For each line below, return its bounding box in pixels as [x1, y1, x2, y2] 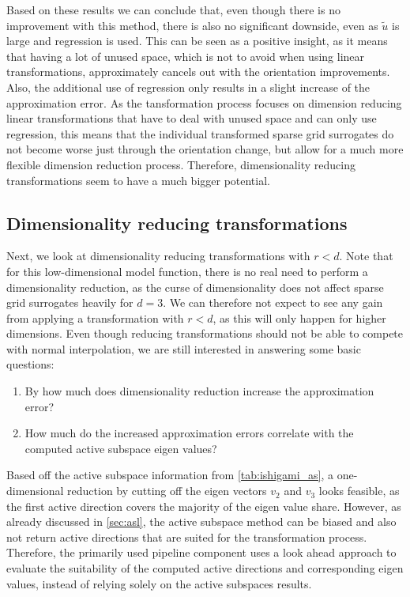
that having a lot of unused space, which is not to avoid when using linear [6, 47, 365, 64]
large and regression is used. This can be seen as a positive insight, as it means [6, 32, 388, 49]
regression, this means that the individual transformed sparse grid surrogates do [6, 125, 394, 142]
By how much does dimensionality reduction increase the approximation [24, 383, 374, 399]
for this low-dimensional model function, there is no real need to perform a [6, 263, 368, 279]
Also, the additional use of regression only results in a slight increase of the [6, 78, 371, 95]
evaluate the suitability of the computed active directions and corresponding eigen [6, 560, 404, 576]
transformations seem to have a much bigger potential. [6, 172, 270, 188]
